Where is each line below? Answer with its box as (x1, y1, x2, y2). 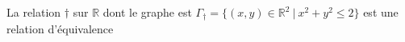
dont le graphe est (102, 4, 192, 20)
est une (363, 4, 399, 20)
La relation (6, 4, 61, 20)
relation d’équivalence (6, 21, 114, 37)
